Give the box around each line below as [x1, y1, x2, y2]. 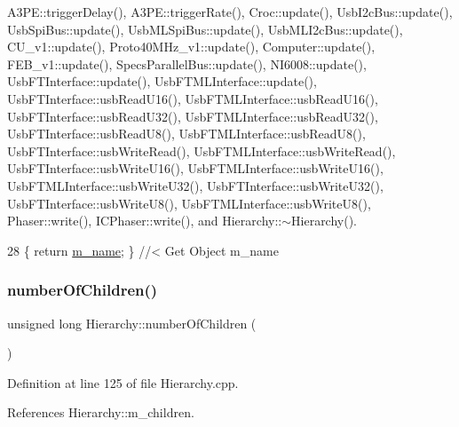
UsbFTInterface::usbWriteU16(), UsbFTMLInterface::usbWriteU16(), [7, 159, 384, 178]
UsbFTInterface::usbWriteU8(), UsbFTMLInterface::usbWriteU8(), [7, 194, 371, 212]
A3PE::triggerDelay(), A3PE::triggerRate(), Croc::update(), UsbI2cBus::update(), [7, 3, 453, 20]
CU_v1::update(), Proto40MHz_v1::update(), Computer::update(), [7, 37, 376, 56]
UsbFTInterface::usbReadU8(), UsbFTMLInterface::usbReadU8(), [7, 124, 366, 143]
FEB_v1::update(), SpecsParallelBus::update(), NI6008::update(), [7, 54, 367, 73]
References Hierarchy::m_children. [7, 403, 194, 422]
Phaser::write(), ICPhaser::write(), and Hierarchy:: [7, 211, 282, 230]
